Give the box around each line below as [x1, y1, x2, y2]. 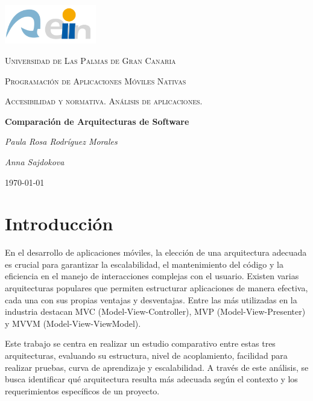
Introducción [5, 211, 113, 236]
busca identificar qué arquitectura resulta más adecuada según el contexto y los [5, 373, 298, 385]
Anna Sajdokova [5, 155, 65, 168]
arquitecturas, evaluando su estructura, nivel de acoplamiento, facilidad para [5, 349, 288, 362]
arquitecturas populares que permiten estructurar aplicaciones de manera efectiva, [5, 282, 308, 294]
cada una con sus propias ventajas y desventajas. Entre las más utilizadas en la [5, 293, 297, 306]
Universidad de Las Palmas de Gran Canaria [5, 54, 176, 66]
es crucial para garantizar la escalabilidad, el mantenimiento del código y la [5, 257, 283, 270]
